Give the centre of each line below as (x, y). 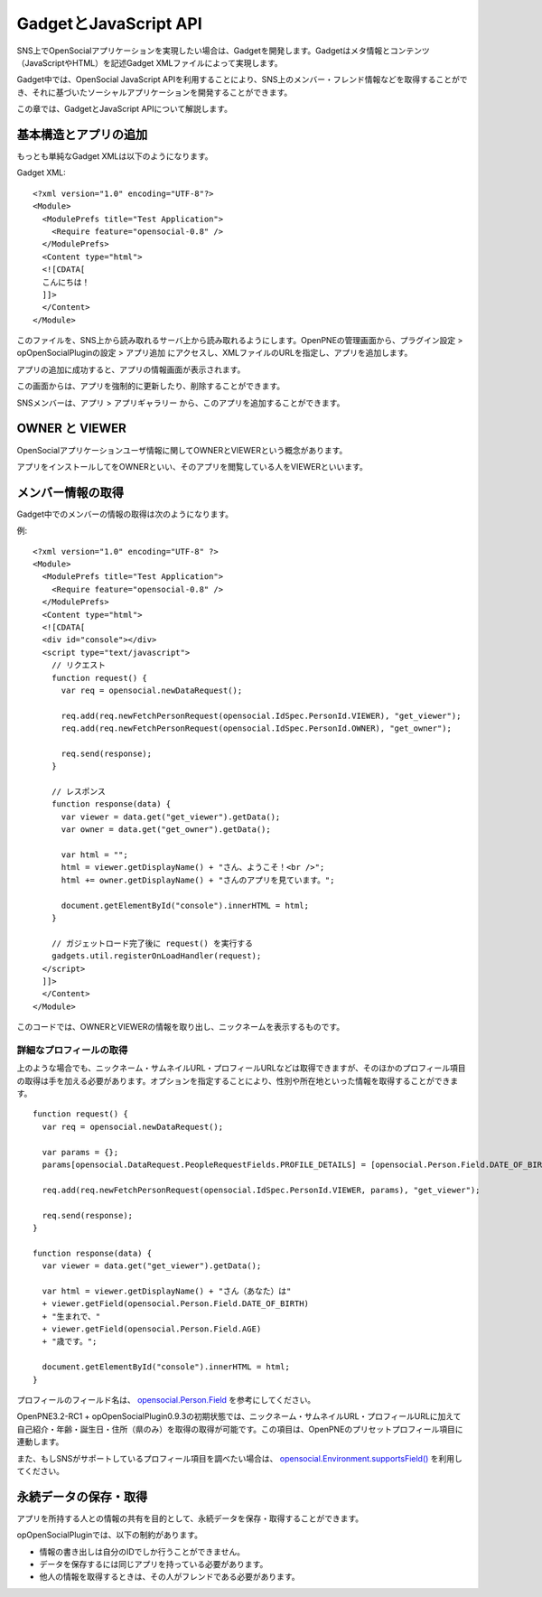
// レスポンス (78, 792)
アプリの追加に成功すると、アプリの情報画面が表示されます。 (131, 369)
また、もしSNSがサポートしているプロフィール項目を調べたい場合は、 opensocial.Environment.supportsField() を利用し (239, 1458)
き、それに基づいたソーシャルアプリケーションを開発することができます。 (154, 92)
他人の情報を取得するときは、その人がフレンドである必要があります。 (169, 1577)
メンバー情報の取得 (70, 492)
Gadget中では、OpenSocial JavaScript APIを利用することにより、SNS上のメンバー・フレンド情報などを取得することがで (243, 79)
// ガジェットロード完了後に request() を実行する (152, 943)
